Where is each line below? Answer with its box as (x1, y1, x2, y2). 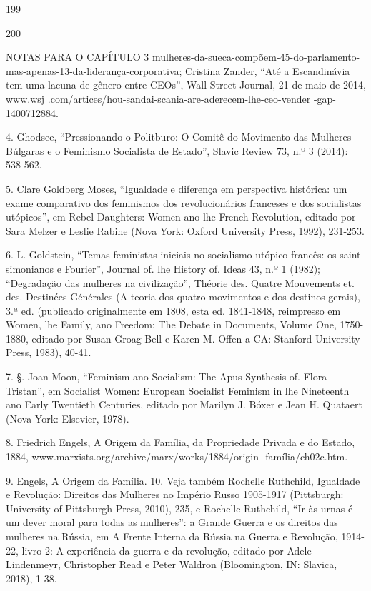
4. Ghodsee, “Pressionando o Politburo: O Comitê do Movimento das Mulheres (6, 129, 352, 144)
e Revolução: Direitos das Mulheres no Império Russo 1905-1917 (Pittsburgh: (6, 487, 344, 502)
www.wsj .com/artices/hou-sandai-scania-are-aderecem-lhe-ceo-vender (6, 91, 311, 106)
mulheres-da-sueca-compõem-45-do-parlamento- (152, 49, 360, 64)
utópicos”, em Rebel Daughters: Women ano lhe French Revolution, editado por (6, 209, 356, 224)
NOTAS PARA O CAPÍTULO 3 (6, 49, 149, 64)
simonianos (6, 261, 54, 276)
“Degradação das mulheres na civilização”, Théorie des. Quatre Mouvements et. (6, 275, 355, 290)
